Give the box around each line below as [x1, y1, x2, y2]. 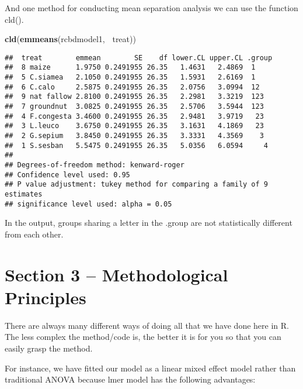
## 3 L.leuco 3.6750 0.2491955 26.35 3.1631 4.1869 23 [5, 122, 264, 130]
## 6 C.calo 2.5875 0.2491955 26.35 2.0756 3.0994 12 [5, 82, 260, 91]
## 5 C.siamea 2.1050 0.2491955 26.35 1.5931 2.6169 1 [5, 73, 256, 82]
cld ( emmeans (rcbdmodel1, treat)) [5, 33, 136, 45]
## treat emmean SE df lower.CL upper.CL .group [5, 53, 273, 62]
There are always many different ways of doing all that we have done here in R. [5, 319, 289, 331]
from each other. [5, 228, 64, 240]
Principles [5, 285, 86, 309]
